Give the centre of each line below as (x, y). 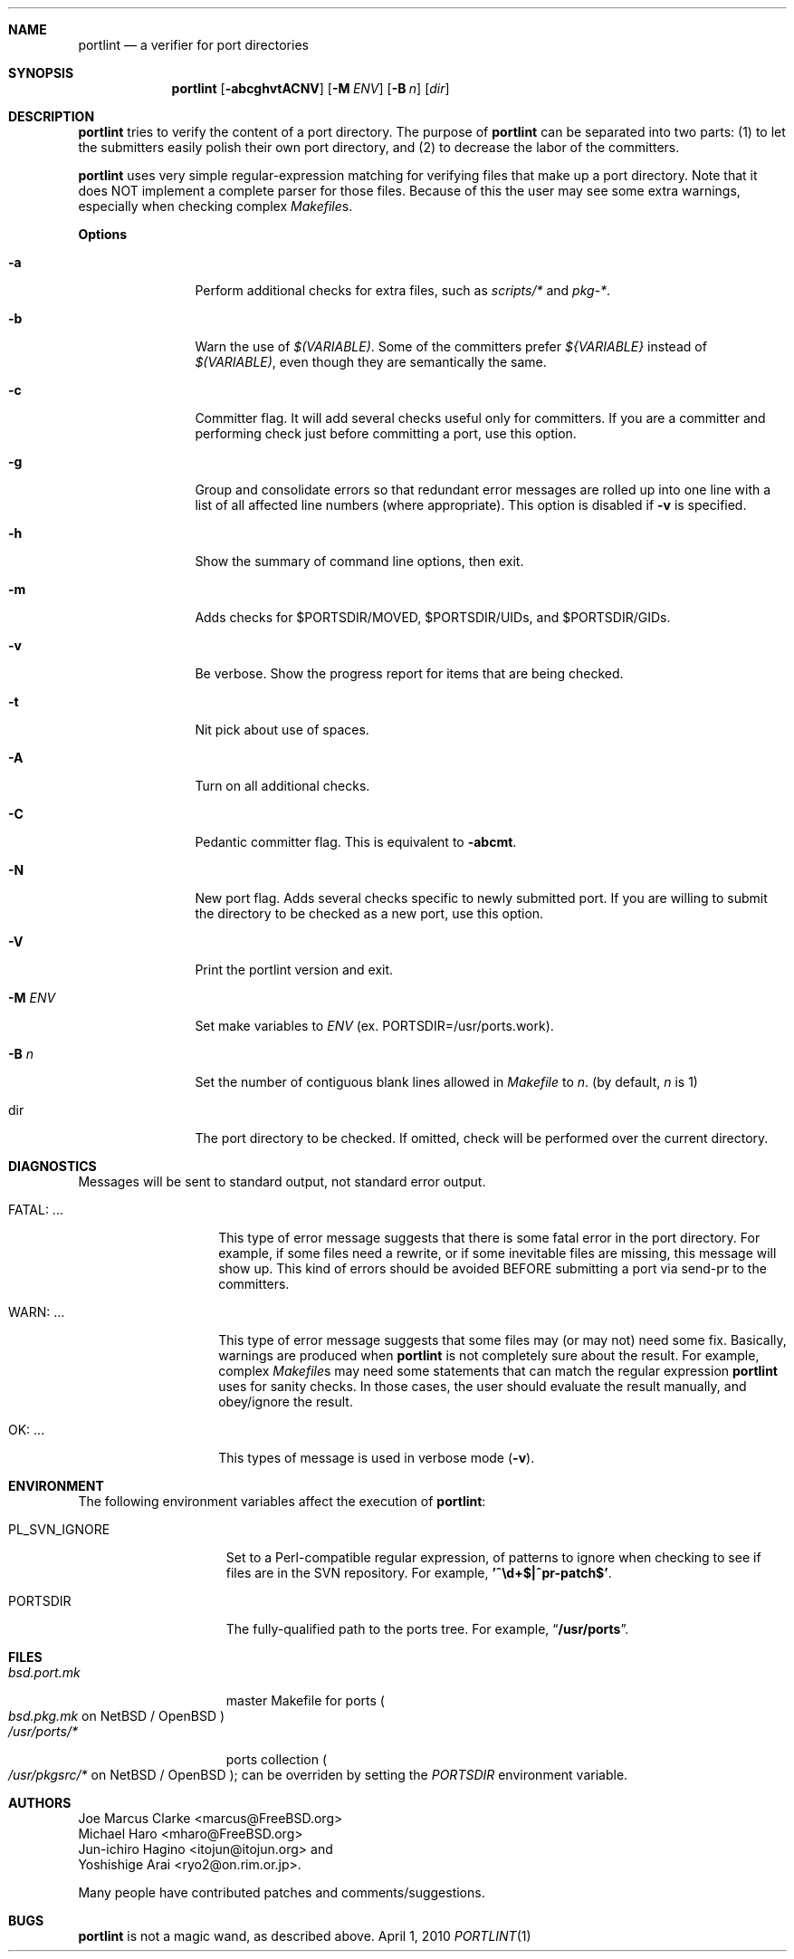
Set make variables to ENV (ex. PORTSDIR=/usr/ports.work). (374, 1026)
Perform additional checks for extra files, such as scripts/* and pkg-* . (403, 290)
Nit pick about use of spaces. (282, 730)
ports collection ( (277, 1759)
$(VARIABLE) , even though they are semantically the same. (371, 362)
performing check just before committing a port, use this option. (386, 433)
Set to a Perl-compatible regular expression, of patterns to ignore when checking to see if (493, 1557)
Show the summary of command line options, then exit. (359, 561)
